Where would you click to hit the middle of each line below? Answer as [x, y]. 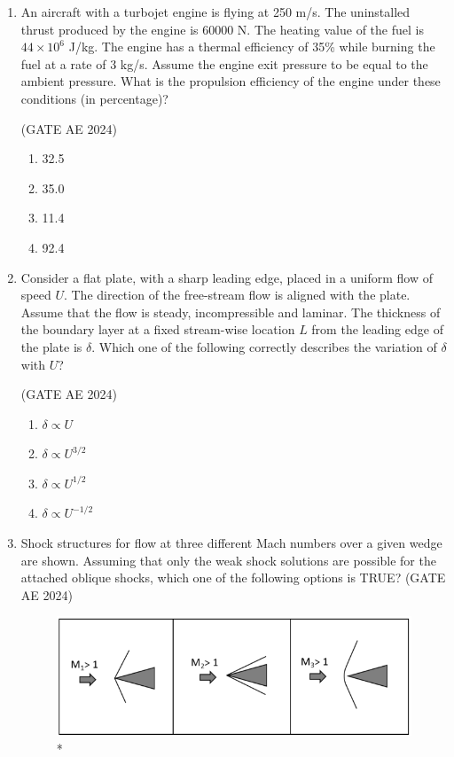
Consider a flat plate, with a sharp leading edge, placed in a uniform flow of [227, 277]
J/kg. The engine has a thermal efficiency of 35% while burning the [252, 47]
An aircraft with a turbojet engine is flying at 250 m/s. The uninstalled [215, 12]
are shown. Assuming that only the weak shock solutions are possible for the [228, 560]
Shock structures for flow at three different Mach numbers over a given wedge [231, 543]
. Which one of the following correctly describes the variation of [264, 346]
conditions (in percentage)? [94, 98]
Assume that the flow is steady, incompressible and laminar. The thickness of [231, 312]
